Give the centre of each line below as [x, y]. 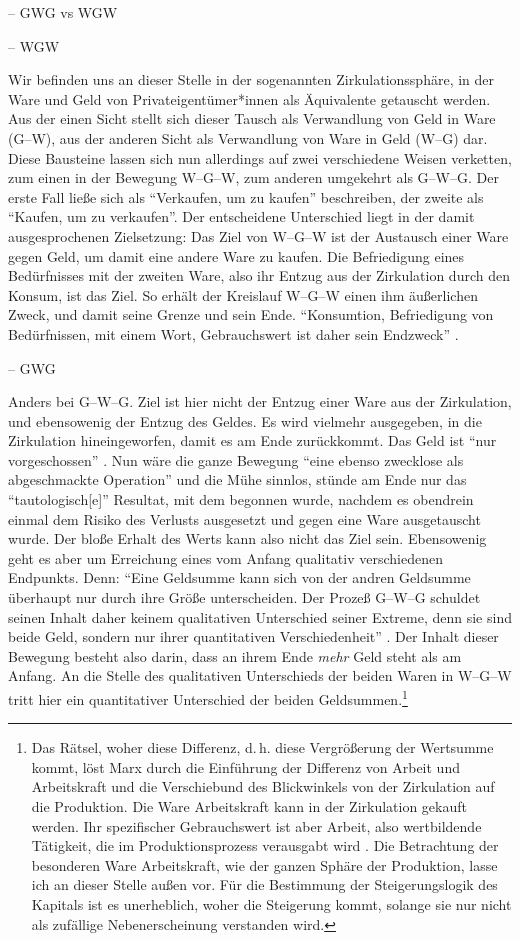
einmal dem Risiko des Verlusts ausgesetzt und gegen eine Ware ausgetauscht [244, 518]
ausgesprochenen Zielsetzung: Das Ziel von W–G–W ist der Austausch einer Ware [258, 235]
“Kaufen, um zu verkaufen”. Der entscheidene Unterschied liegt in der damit [241, 216]
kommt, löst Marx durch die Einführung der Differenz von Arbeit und [245, 766]
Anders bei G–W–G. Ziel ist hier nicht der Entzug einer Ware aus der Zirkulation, [260, 401]
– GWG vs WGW [63, 12]
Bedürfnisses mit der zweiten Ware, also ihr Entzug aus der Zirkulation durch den [259, 275]
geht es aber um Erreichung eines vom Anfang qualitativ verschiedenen [225, 557]
